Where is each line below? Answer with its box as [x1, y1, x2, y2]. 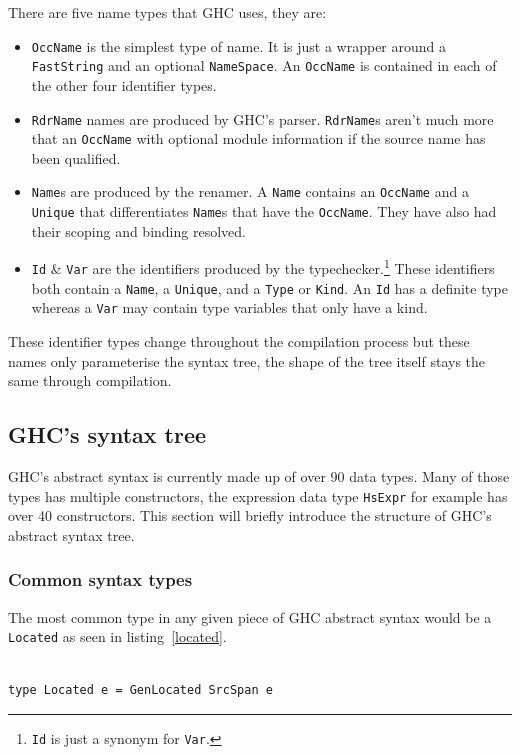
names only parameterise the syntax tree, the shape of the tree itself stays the [8, 350, 486, 371]
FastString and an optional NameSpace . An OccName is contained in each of [31, 55, 497, 76]
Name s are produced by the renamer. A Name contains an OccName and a [31, 181, 469, 202]
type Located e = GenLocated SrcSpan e [8, 683, 273, 698]
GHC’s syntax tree [8, 419, 207, 450]
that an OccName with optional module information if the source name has [31, 128, 486, 149]
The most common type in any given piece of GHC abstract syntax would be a [8, 606, 492, 627]
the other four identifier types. [31, 74, 217, 95]
